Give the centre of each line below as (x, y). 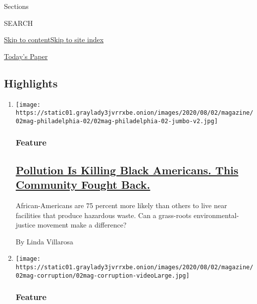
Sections (16, 6)
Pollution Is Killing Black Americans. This (127, 170)
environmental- (216, 215)
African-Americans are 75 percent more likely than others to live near (121, 205)
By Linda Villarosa (44, 241)
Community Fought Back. (83, 185)
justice (26, 225)
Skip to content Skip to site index (54, 39)
